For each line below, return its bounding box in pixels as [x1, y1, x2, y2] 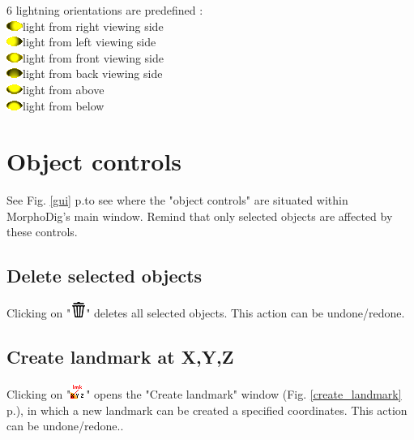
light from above [23, 80, 105, 97]
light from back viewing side [23, 65, 163, 82]
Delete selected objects [6, 263, 203, 288]
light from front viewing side [23, 49, 164, 66]
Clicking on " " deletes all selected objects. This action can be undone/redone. [6, 304, 405, 321]
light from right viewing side [23, 17, 164, 34]
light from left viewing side [23, 33, 156, 50]
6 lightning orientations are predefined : [6, 2, 203, 18]
